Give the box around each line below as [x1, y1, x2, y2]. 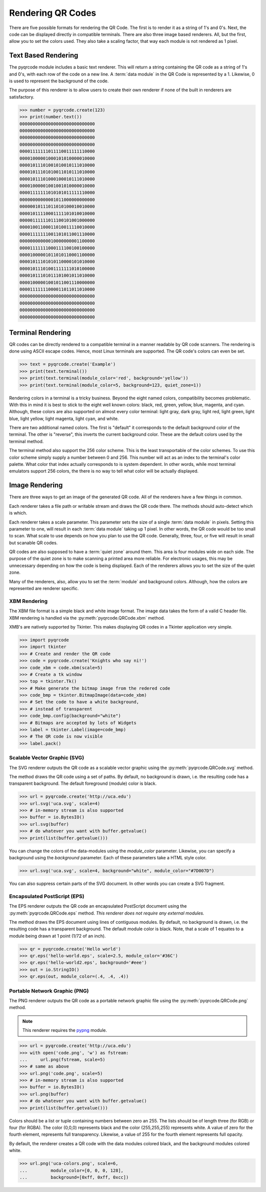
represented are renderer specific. [9, 586, 79, 592]
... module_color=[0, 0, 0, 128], [19, 1167, 124, 1173]
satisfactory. [9, 94, 34, 100]
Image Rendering [9, 481, 63, 490]
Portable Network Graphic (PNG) [9, 987, 89, 994]
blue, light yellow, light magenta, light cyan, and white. [9, 416, 119, 421]
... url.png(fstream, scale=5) [19, 1056, 105, 1062]
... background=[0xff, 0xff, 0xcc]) [19, 1174, 129, 1180]
